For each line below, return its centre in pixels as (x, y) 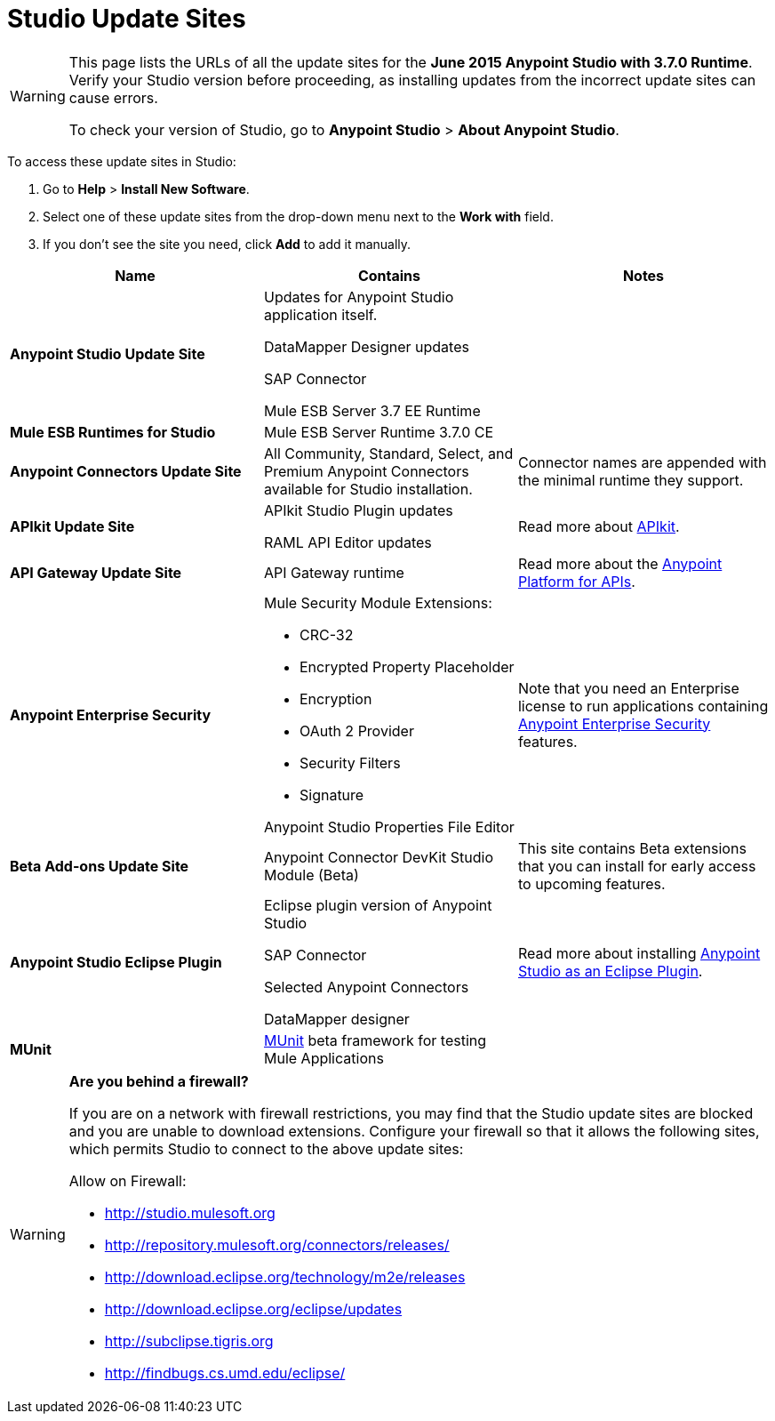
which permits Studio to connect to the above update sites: (266, 1148)
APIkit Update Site (72, 526)
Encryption (336, 698)
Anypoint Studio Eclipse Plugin (116, 962)
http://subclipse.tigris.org (189, 1341)
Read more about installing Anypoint (639, 953)
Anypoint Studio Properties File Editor (389, 827)
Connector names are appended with (642, 462)
